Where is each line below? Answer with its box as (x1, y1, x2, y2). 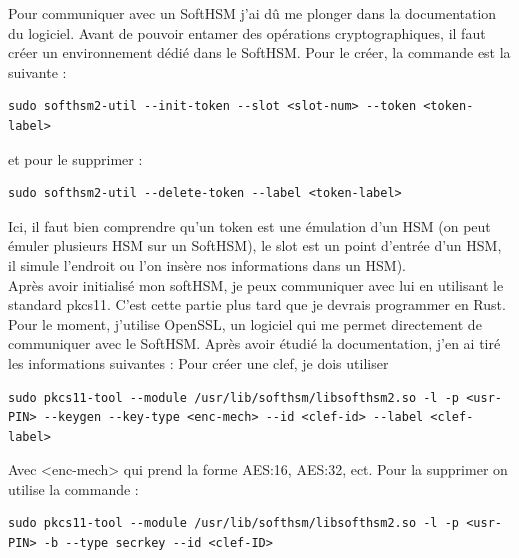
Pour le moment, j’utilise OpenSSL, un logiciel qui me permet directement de (8, 313, 482, 334)
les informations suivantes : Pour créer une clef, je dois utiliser (8, 352, 389, 373)
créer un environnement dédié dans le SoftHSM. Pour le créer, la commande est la (8, 42, 511, 63)
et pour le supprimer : (8, 148, 143, 169)
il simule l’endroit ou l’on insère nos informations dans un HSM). (8, 254, 406, 275)
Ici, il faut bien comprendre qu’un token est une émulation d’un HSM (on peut (8, 215, 491, 236)
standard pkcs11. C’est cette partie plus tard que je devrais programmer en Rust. (8, 294, 506, 315)
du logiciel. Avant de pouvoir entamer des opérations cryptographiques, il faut (8, 22, 486, 43)
